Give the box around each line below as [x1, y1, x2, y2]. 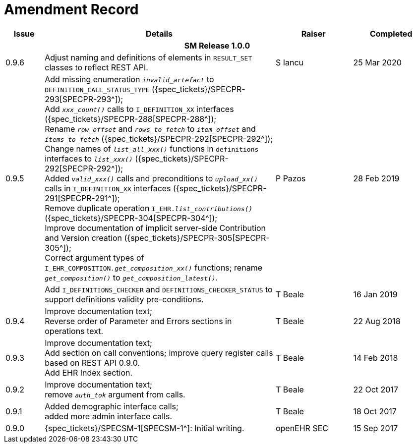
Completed [369, 28, 413, 39]
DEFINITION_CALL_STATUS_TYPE [45, 86, 150, 94]
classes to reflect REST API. [45, 62, 148, 72]
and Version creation [45, 232, 122, 243]
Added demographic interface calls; [45, 401, 178, 411]
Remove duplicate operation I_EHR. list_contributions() [45, 203, 253, 213]
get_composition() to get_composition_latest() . [45, 272, 218, 282]
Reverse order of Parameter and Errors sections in [45, 316, 232, 326]
